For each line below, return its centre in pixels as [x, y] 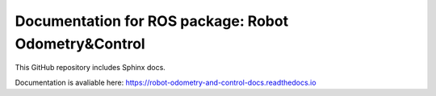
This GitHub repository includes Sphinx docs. [90, 68]
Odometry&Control [80, 44]
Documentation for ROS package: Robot [152, 21]
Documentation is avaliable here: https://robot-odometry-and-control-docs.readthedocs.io [166, 82]
